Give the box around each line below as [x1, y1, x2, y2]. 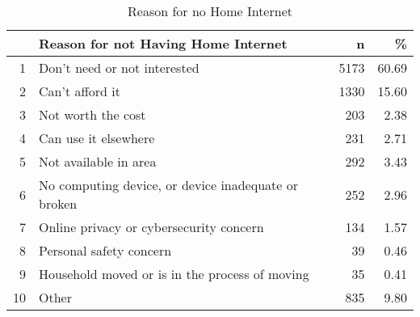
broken [39, 194, 78, 213]
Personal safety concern [39, 241, 172, 260]
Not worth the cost [39, 105, 146, 124]
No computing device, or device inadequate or [39, 175, 298, 194]
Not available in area [39, 152, 157, 171]
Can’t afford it [39, 82, 120, 100]
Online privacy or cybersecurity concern [39, 218, 264, 236]
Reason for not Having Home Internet [39, 34, 288, 53]
